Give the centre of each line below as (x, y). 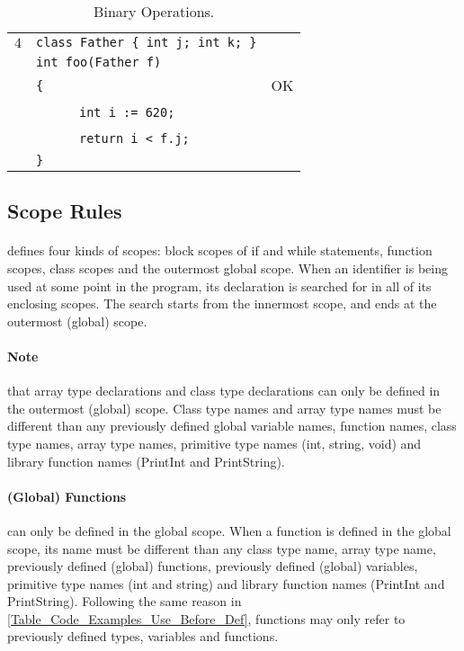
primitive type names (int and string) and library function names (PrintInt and (226, 583)
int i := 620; (127, 112)
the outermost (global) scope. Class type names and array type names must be (224, 408)
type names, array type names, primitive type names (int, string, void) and (214, 443)
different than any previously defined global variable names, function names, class (232, 426)
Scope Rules (65, 211)
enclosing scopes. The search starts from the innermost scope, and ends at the (222, 303)
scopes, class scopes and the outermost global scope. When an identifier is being (228, 268)
